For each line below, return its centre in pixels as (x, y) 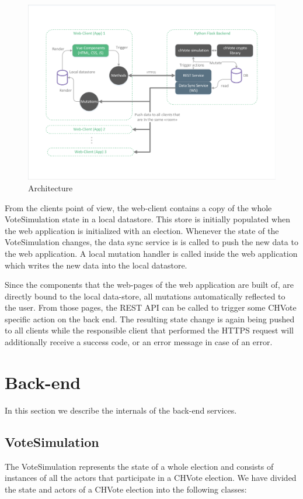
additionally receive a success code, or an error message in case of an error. (139, 342)
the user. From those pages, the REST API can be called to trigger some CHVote (151, 307)
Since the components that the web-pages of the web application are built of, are (149, 285)
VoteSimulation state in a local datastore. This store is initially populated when (147, 219)
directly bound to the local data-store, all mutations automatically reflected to (145, 296)
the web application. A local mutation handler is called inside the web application (151, 253)
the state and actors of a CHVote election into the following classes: (126, 489)
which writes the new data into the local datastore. (96, 265)
